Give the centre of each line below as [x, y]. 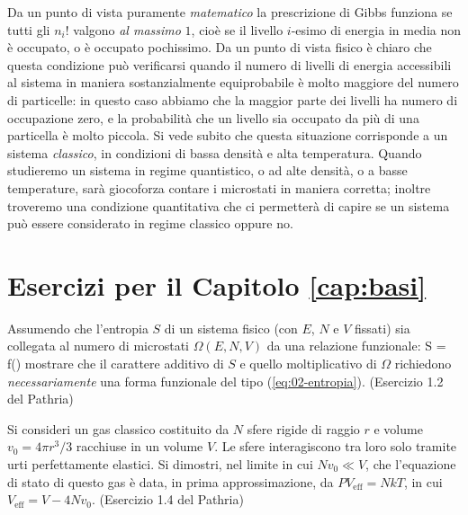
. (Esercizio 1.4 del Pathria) [168, 499]
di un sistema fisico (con [231, 328]
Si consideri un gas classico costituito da [118, 428]
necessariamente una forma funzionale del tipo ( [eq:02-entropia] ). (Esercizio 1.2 [225, 381]
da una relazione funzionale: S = [356, 346]
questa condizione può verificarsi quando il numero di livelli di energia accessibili [229, 64]
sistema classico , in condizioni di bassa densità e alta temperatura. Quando [215, 152]
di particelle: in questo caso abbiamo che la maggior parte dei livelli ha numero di [233, 99]
